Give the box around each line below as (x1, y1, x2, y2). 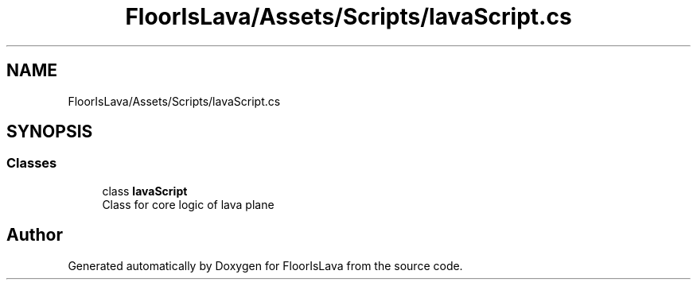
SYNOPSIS (6, 122, 93, 142)
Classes (6, 155, 57, 172)
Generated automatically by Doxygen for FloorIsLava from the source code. (68, 258, 463, 272)
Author (6, 225, 63, 245)
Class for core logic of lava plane (102, 197, 275, 211)
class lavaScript (102, 184, 188, 198)
